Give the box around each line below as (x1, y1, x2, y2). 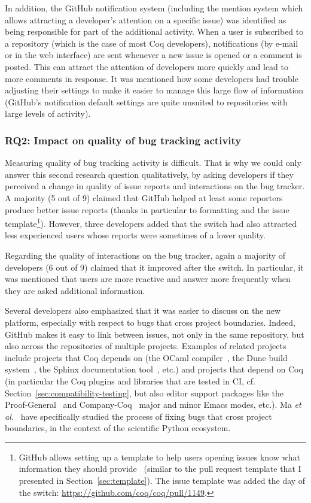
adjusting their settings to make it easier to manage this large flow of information (5, 84, 304, 96)
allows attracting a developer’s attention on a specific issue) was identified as (5, 13, 286, 26)
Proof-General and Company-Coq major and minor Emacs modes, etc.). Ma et (5, 398, 301, 411)
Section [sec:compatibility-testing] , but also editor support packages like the (5, 386, 283, 399)
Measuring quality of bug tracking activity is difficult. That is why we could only (5, 156, 301, 169)
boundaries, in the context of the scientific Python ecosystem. (5, 422, 231, 434)
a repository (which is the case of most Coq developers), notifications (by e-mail (5, 37, 298, 49)
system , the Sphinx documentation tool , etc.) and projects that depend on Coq (5, 363, 303, 375)
